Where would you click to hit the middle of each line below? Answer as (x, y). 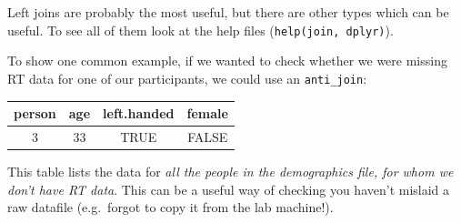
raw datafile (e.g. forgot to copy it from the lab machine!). (170, 207)
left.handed (139, 113)
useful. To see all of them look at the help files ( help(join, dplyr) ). (200, 30)
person (35, 113)
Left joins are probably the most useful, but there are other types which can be (228, 12)
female (207, 113)
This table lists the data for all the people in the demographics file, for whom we (230, 171)
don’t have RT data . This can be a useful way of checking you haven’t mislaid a (229, 189)
